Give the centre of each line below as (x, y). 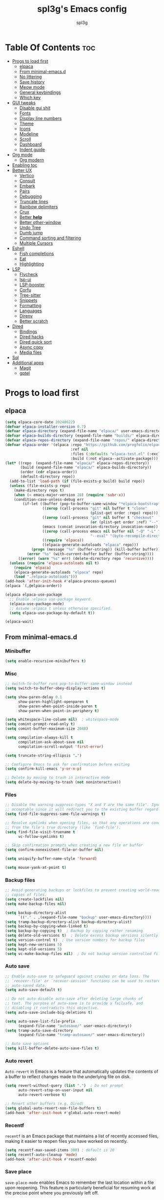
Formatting (30, 305)
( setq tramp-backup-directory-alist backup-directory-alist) (69, 922)
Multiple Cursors (36, 243)
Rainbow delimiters (39, 207)
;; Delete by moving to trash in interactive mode (58, 778)
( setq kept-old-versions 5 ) (34, 949)
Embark (27, 186)
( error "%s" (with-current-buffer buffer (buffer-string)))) (90, 554)
